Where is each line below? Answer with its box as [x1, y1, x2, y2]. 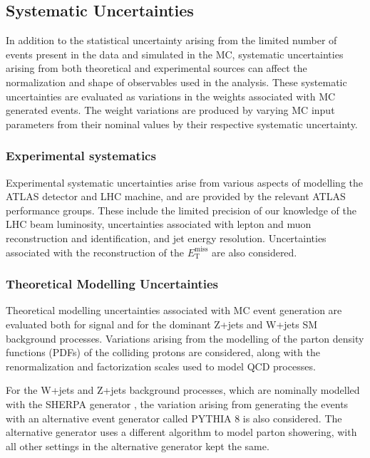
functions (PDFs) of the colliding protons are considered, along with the [6, 345, 320, 360]
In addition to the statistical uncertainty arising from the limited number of [6, 33, 337, 48]
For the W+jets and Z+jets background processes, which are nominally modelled [6, 382, 360, 397]
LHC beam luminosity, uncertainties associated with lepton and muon [6, 217, 312, 231]
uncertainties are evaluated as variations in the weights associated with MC [6, 88, 336, 103]
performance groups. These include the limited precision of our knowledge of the [6, 202, 356, 217]
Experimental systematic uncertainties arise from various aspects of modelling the [6, 175, 364, 189]
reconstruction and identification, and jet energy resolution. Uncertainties [6, 230, 327, 245]
